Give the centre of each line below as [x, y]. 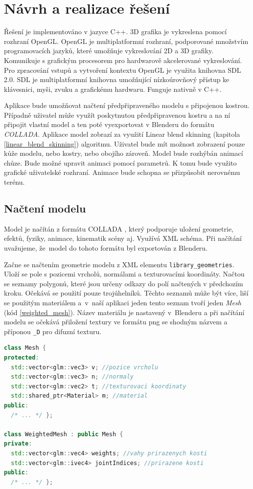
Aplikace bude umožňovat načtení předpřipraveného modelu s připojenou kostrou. [127, 105]
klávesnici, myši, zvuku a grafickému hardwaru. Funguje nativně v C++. [113, 89]
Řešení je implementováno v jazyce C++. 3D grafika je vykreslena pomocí [115, 32]
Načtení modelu [45, 208]
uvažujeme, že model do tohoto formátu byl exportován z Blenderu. [106, 248]
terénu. [14, 182]
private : [18, 444]
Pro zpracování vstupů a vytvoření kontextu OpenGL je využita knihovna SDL [123, 70]
